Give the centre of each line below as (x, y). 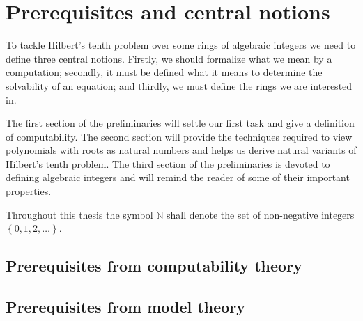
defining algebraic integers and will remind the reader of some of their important (178, 177)
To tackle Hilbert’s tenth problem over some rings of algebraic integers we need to (181, 45)
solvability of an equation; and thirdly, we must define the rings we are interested (179, 85)
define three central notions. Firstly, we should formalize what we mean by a (169, 58)
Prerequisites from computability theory (154, 266)
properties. (29, 191)
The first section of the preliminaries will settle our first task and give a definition (180, 123)
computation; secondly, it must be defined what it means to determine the (164, 72)
